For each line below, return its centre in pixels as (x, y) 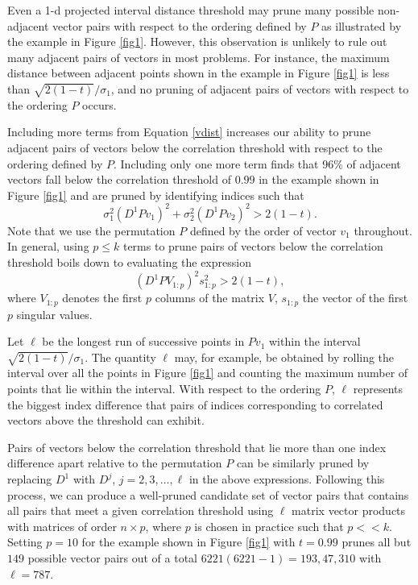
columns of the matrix (210, 298)
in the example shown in (319, 179)
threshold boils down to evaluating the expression (129, 261)
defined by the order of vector (263, 230)
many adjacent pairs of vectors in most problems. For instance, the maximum (199, 57)
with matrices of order (62, 526)
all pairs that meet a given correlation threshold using (141, 510)
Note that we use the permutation (91, 230)
